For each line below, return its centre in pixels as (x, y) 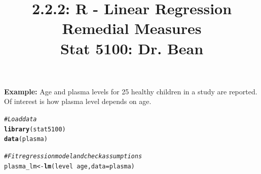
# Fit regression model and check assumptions (73, 156)
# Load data (21, 119)
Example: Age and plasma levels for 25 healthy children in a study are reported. (131, 91)
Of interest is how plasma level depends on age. (78, 101)
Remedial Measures (132, 28)
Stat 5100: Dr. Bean (132, 48)
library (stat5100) (35, 129)
